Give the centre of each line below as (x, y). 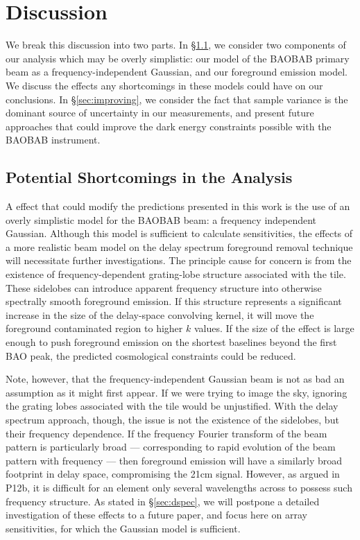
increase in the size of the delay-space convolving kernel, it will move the (160, 314)
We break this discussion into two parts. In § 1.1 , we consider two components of (176, 45)
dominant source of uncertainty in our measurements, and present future (160, 113)
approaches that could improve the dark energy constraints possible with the (169, 126)
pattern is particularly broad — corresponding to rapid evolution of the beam (171, 447)
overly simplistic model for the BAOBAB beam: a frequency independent (161, 219)
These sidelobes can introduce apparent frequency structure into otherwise (164, 287)
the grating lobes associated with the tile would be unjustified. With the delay (172, 406)
